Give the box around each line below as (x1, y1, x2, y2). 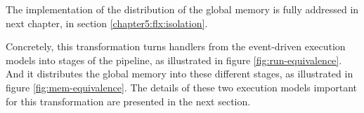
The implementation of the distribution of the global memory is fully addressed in (6, 2, 359, 16)
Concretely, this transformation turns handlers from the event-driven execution (6, 39, 346, 54)
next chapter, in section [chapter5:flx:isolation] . (6, 15, 208, 30)
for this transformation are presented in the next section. (6, 93, 251, 108)
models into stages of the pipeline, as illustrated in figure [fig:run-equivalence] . (6, 52, 342, 67)
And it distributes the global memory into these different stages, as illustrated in (6, 66, 353, 81)
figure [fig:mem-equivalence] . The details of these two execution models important (6, 80, 358, 94)
